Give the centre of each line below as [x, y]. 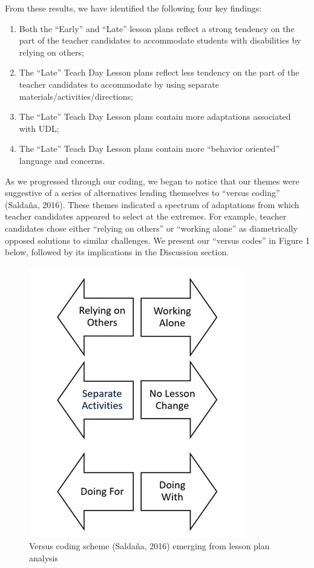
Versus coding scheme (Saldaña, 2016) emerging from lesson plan [149, 546]
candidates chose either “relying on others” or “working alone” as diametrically [151, 228]
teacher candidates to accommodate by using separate [119, 84]
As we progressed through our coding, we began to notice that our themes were [152, 181]
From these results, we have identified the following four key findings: [133, 8]
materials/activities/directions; [76, 96]
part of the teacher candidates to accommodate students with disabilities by [160, 40]
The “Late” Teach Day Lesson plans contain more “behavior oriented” [149, 149]
